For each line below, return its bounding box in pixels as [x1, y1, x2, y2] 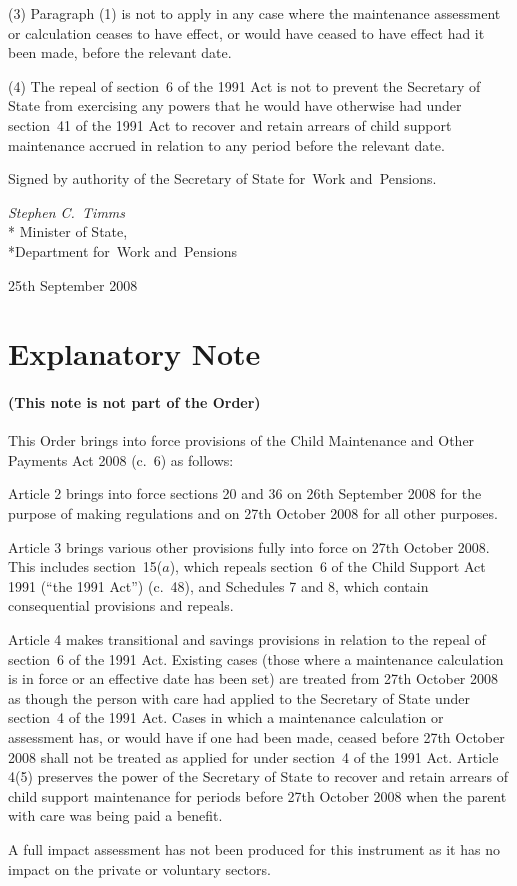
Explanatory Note [8, 333, 261, 374]
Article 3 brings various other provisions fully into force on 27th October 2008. [8, 536, 490, 557]
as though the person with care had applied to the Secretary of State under [8, 687, 470, 708]
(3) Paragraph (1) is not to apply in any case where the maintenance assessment [8, 3, 501, 23]
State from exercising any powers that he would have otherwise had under [8, 95, 462, 116]
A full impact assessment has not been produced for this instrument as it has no [8, 838, 500, 859]
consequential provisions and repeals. [8, 595, 234, 616]
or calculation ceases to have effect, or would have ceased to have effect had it [8, 22, 485, 43]
